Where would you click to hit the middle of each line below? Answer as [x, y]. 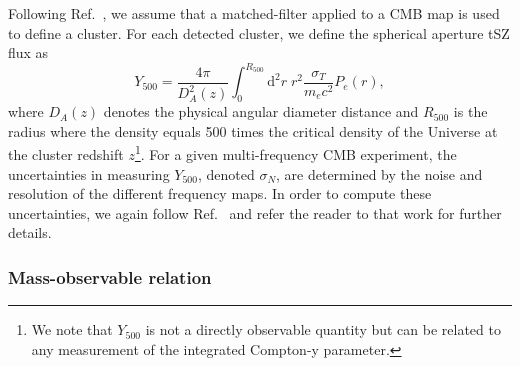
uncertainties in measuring [89, 173]
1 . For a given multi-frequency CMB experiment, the [295, 153]
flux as [28, 52]
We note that [72, 329]
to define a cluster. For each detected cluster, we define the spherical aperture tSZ [259, 32]
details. [30, 232]
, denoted [226, 173]
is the [470, 111]
